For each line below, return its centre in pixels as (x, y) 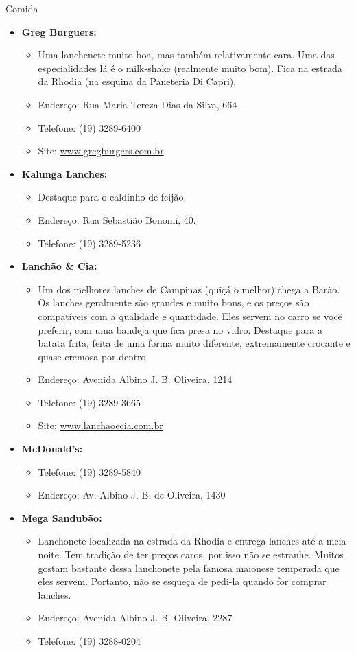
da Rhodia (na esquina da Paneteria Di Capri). (137, 81)
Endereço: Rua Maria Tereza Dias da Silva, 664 (138, 104)
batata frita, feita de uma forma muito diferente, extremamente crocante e (194, 343)
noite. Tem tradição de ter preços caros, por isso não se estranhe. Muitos (191, 554)
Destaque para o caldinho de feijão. (112, 197)
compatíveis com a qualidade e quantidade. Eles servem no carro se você (190, 316)
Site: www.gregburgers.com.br (101, 151)
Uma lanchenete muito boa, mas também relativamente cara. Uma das (186, 55)
